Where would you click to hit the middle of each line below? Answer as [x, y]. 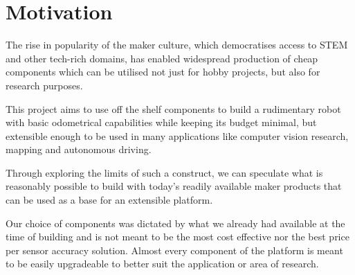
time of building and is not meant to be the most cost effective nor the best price [177, 237]
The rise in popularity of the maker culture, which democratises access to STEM [177, 45]
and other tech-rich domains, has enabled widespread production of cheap [162, 58]
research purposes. [44, 85]
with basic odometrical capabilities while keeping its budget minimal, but [161, 122]
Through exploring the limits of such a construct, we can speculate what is [164, 172]
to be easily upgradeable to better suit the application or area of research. [162, 264]
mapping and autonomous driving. [79, 149]
